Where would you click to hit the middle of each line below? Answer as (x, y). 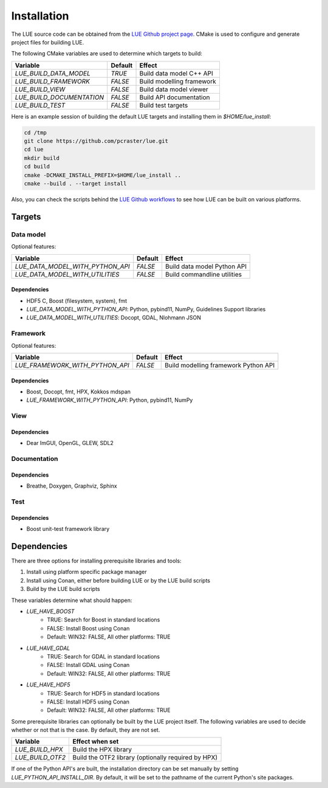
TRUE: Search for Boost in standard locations (104, 620)
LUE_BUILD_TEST (40, 105)
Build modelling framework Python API (220, 365)
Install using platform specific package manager (87, 572)
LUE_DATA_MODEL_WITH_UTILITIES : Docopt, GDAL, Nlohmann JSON (114, 318)
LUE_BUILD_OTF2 (40, 758)
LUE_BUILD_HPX (39, 750)
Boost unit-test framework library (68, 529)
